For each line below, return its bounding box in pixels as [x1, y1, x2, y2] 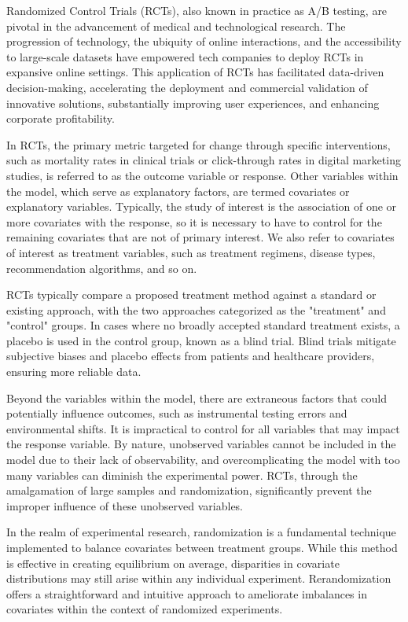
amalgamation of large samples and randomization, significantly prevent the [6, 482, 372, 499]
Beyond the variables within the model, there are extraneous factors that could [6, 389, 388, 406]
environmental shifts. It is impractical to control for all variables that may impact [6, 420, 400, 436]
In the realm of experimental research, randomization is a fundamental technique [6, 524, 396, 540]
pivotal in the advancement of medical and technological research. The [6, 17, 346, 34]
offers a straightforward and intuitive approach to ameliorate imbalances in [6, 585, 367, 602]
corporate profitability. [6, 110, 115, 127]
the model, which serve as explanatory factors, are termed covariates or [6, 182, 350, 199]
